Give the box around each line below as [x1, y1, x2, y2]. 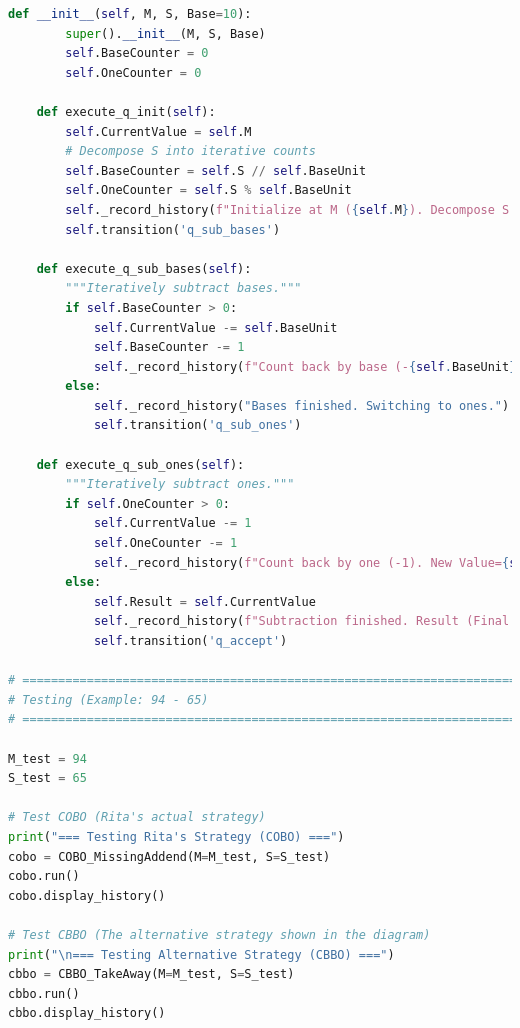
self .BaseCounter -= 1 [93, 340, 245, 355]
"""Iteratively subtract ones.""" [65, 477, 295, 492]
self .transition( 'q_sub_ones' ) [93, 418, 302, 433]
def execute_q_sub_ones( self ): [36, 457, 245, 472]
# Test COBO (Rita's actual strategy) [8, 810, 266, 825]
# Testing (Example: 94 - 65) [8, 692, 209, 707]
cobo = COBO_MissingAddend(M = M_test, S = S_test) [8, 849, 331, 864]
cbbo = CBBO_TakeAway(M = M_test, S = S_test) [8, 967, 295, 982]
